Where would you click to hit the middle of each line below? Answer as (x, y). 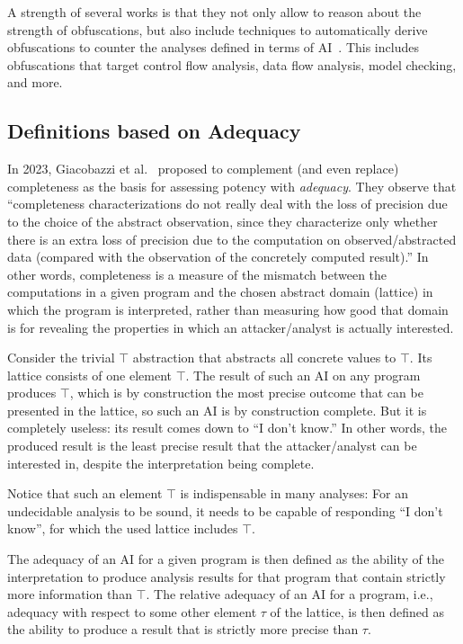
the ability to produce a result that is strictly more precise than (183, 629)
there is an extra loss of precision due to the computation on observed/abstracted (232, 239)
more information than (70, 594)
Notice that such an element (85, 493)
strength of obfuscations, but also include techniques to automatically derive (218, 29)
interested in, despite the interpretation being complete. (161, 463)
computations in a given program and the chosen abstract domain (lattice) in (220, 292)
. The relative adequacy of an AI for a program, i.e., (289, 594)
